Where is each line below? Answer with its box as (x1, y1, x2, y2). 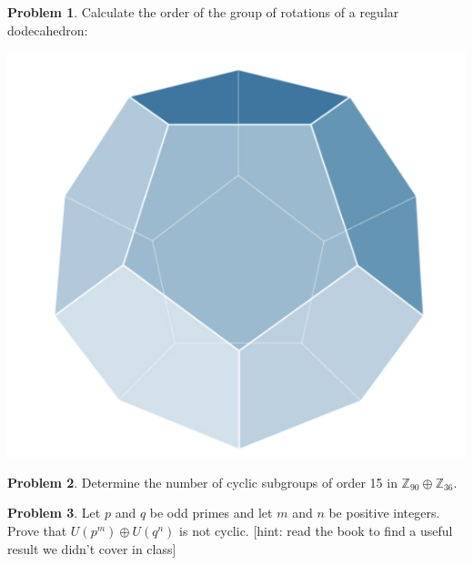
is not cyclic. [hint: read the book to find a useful (179, 521, 453, 540)
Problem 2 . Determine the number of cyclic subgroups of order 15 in (7, 472, 398, 491)
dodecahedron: (7, 20, 88, 39)
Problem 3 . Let (7, 503, 101, 522)
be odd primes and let (149, 503, 273, 522)
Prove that (7, 521, 67, 540)
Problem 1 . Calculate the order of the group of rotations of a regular (7, 3, 399, 21)
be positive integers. (328, 503, 440, 522)
